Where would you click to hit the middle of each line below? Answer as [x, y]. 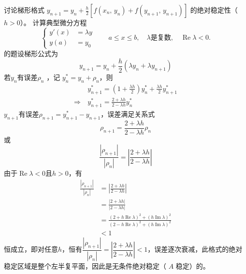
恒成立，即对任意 [31, 249]
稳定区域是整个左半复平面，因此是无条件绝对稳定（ [85, 266]
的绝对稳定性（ [214, 10]
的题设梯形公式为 [31, 53]
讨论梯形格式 [24, 10]
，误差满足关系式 [128, 114]
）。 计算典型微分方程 [53, 22]
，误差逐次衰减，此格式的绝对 [195, 249]
